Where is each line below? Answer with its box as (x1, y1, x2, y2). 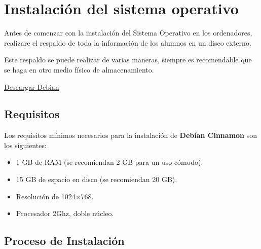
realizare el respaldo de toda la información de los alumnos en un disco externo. (4, 37, 251, 48)
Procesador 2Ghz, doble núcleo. (16, 208, 114, 219)
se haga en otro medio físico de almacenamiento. (4, 64, 154, 75)
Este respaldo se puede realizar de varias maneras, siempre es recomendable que (4, 54, 252, 65)
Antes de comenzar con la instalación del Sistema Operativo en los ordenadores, (4, 27, 252, 38)
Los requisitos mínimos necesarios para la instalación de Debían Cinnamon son (4, 130, 257, 140)
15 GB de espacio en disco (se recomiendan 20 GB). (16, 174, 177, 185)
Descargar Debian (4, 81, 59, 92)
